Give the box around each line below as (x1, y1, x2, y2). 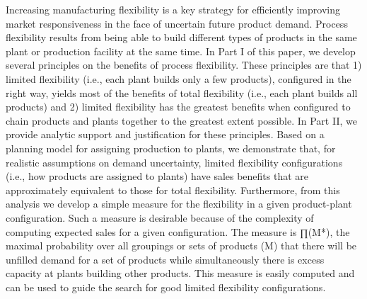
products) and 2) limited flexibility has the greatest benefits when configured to (6, 99, 351, 114)
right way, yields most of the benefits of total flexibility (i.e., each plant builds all (6, 85, 358, 100)
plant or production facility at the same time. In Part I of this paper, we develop (6, 43, 356, 58)
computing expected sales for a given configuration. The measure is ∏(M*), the (6, 224, 350, 239)
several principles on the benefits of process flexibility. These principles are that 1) (6, 57, 362, 72)
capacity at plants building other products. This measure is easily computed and (6, 266, 355, 281)
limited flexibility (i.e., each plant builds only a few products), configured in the (6, 71, 351, 86)
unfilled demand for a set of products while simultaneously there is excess (6, 252, 325, 266)
